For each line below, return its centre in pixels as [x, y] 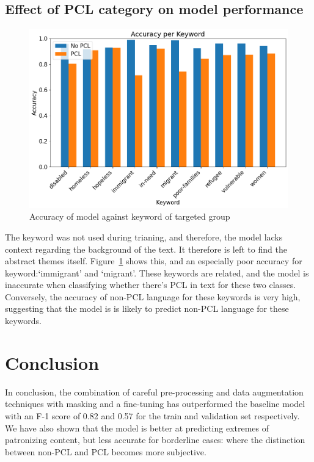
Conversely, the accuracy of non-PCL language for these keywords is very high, [153, 296]
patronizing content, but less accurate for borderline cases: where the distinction [155, 440]
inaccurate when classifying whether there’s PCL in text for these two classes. [151, 285]
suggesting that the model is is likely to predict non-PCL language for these [147, 309]
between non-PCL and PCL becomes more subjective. [106, 451]
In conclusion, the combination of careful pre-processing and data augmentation [154, 392]
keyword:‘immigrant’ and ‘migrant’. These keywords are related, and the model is [157, 273]
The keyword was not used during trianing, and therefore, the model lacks [144, 236]
